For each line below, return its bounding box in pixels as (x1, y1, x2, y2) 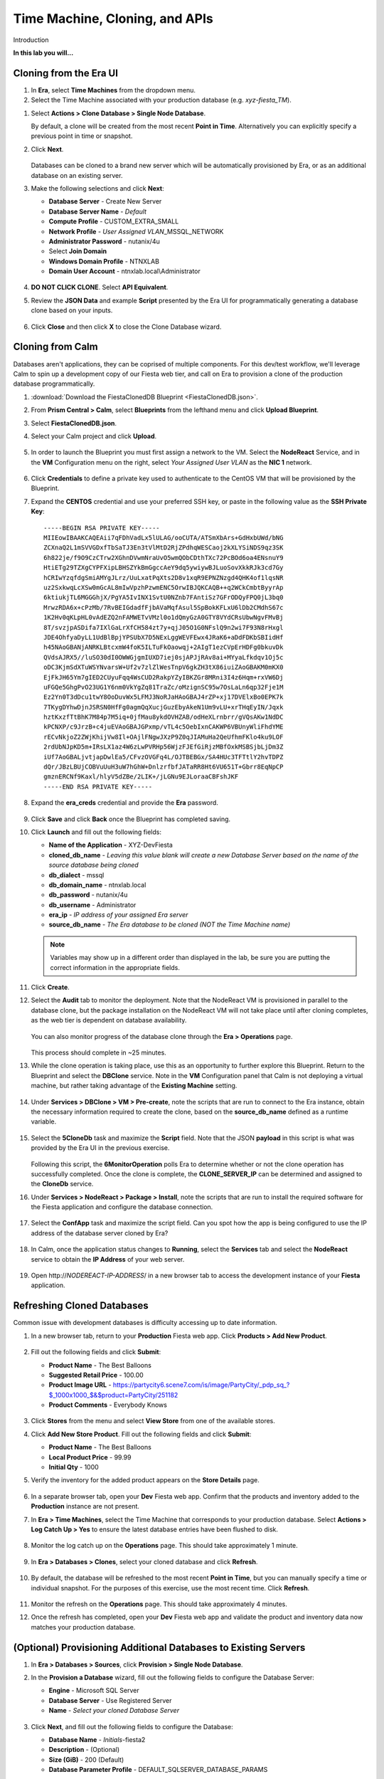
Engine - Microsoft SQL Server (48, 1686, 139, 1695)
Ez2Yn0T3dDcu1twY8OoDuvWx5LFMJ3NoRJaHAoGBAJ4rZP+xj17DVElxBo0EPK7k (43, 693, 284, 701)
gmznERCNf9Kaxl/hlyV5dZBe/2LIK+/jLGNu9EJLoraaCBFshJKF (43, 773, 239, 781)
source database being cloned (48, 861, 139, 870)
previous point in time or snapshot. (31, 132, 133, 140)
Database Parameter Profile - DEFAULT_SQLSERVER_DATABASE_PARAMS (48, 1765, 268, 1774)
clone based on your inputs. (31, 306, 113, 315)
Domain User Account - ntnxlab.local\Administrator (48, 267, 201, 275)
